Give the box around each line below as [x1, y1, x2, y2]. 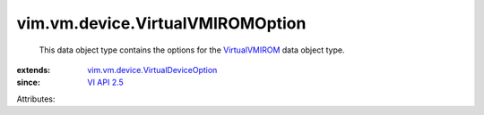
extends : [16, 64, 51, 75]
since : [16, 77, 40, 88]
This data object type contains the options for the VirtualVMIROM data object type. [39, 45, 345, 55]
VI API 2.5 [87, 77, 125, 88]
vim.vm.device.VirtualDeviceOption [87, 64, 218, 75]
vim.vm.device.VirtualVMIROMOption [16, 13, 307, 33]
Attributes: [16, 94, 56, 104]
